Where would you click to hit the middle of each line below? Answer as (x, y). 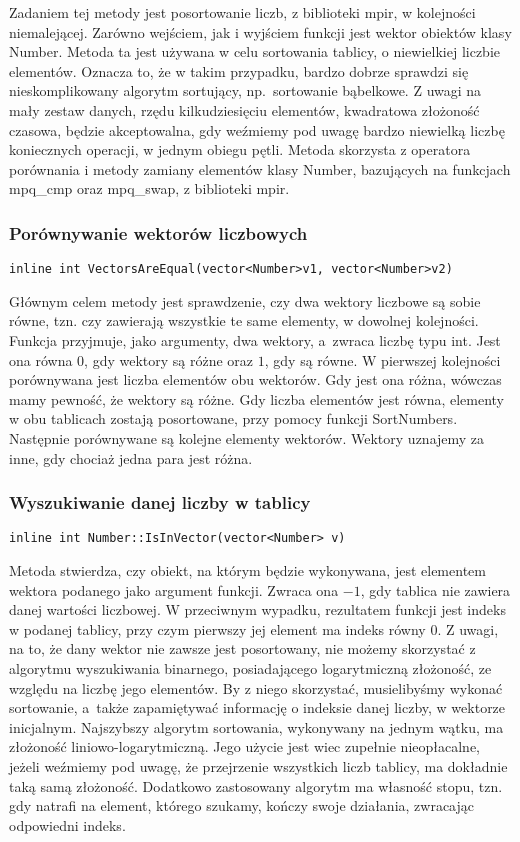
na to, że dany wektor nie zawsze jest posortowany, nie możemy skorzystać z (242, 648)
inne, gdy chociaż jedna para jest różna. (131, 457)
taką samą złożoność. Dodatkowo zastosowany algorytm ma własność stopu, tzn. (256, 785)
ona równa (41, 359)
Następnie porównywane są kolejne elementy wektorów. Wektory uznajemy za (247, 437)
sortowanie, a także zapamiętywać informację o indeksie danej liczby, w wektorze (257, 707)
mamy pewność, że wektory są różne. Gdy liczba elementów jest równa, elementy (257, 398)
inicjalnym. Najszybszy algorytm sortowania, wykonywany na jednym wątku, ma (256, 726)
